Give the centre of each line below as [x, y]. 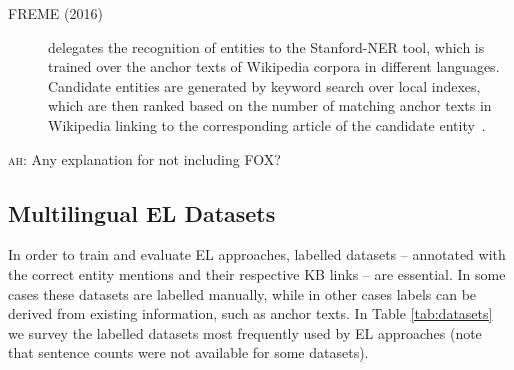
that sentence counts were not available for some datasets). [188, 352]
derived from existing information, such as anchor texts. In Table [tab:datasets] [250, 313]
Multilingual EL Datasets [142, 212]
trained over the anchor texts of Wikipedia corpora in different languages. [274, 66]
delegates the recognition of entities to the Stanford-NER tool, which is [266, 46]
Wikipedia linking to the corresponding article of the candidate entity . [267, 124]
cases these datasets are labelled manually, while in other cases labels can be [242, 293]
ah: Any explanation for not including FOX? [144, 158]
